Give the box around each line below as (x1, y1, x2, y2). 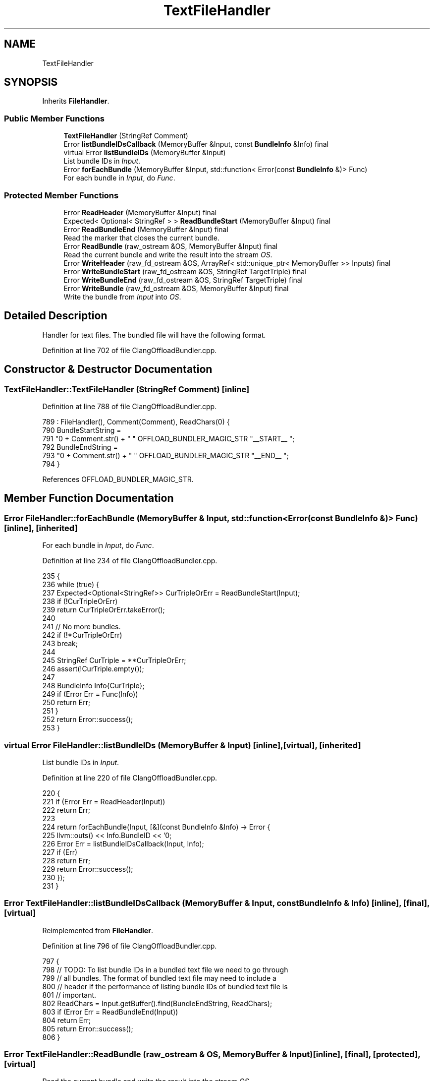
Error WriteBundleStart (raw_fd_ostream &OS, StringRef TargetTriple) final (63, 267, 307, 276)
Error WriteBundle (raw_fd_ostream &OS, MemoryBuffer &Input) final (63, 284, 289, 293)
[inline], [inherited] (4, 523, 78, 533)
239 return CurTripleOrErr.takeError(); (42, 605, 165, 614)
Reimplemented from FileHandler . (42, 926, 153, 935)
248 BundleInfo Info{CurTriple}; (42, 681, 145, 690)
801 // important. (42, 990, 97, 999)
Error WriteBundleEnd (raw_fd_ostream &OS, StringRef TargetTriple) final (63, 275, 303, 284)
